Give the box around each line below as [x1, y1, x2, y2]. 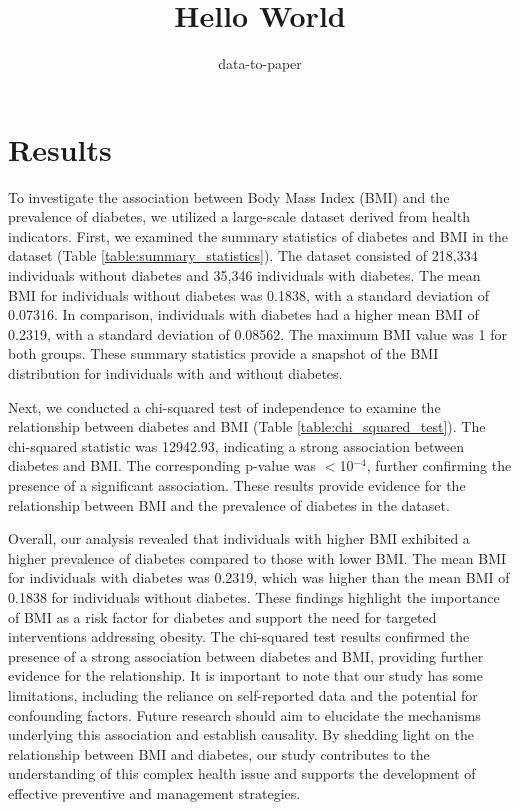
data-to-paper [218, 53, 302, 74]
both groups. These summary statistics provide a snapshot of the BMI [8, 343, 439, 364]
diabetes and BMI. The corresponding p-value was [8, 455, 317, 476]
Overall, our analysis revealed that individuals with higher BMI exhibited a [8, 528, 470, 549]
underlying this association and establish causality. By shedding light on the [8, 724, 474, 745]
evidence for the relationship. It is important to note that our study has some [8, 665, 483, 686]
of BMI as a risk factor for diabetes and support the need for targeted [8, 606, 437, 627]
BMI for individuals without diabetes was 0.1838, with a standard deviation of [8, 284, 489, 305]
